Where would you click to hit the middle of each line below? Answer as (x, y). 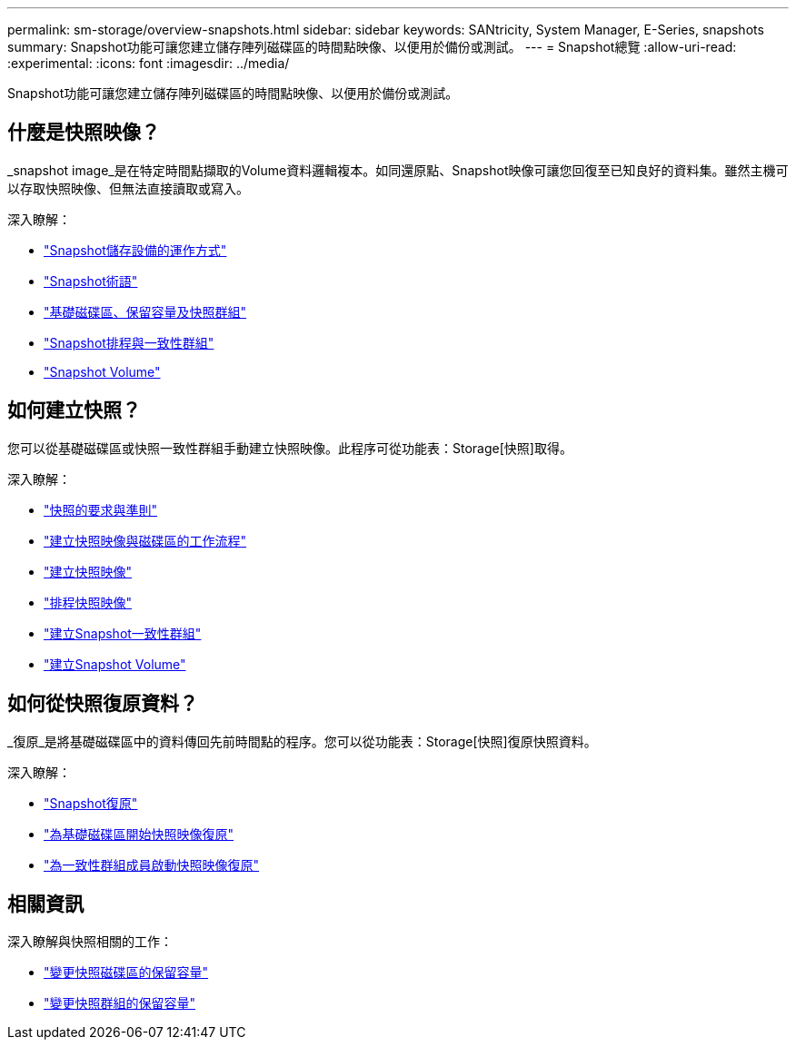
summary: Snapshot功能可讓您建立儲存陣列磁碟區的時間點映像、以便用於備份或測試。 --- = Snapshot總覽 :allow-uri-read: (372, 47)
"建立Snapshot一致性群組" (123, 633)
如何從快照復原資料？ (103, 704)
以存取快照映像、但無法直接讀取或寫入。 (128, 188)
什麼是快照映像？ (84, 133)
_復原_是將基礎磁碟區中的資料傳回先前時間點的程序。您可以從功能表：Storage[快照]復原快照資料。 (302, 741)
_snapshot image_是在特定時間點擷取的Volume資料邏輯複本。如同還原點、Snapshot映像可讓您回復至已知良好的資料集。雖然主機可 (398, 170)
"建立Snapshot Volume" (115, 664)
